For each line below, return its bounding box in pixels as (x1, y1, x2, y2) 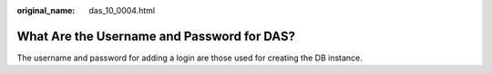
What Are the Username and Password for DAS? (16, 28, 296, 44)
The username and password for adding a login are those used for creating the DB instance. (16, 52, 364, 63)
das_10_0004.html (88, 5, 155, 15)
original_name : (16, 5, 76, 15)
